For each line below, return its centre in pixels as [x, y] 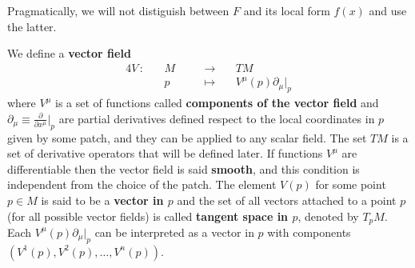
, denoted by [328, 216]
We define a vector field [69, 53]
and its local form [287, 10]
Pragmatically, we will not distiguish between [118, 10]
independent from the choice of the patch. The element [142, 184]
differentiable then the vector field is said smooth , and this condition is [184, 168]
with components [309, 232]
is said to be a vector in [102, 200]
